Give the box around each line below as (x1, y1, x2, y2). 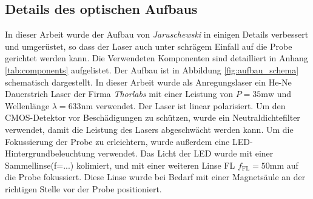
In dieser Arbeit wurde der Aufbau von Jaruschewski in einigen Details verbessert (5, 28, 309, 41)
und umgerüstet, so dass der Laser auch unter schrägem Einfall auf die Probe (5, 39, 292, 52)
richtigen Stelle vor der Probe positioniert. (5, 182, 162, 195)
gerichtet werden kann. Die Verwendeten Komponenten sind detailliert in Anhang (5, 52, 308, 64)
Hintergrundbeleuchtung (5, 147, 95, 160)
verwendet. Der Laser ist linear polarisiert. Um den (95, 99, 286, 112)
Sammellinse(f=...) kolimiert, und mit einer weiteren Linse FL (5, 158, 235, 171)
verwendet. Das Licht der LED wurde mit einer (97, 147, 274, 160)
